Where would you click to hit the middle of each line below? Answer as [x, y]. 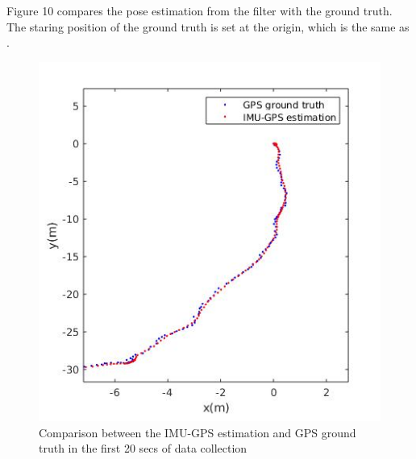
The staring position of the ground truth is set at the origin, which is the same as [208, 26]
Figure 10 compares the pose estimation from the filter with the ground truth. [200, 10]
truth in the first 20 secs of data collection [143, 448]
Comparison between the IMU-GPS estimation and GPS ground [198, 432]
